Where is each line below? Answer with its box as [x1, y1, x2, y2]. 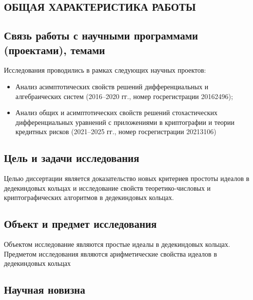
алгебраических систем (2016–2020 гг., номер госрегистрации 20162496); [15, 91, 233, 101]
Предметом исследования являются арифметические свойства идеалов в [4, 248, 217, 259]
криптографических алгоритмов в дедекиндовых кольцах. [4, 192, 174, 202]
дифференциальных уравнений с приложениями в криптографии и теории [15, 117, 235, 127]
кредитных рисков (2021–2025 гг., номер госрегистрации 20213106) [15, 126, 216, 137]
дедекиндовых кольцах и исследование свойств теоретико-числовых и [4, 182, 211, 193]
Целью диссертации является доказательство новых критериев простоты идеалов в [4, 173, 250, 183]
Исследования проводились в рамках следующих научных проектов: [4, 65, 206, 75]
